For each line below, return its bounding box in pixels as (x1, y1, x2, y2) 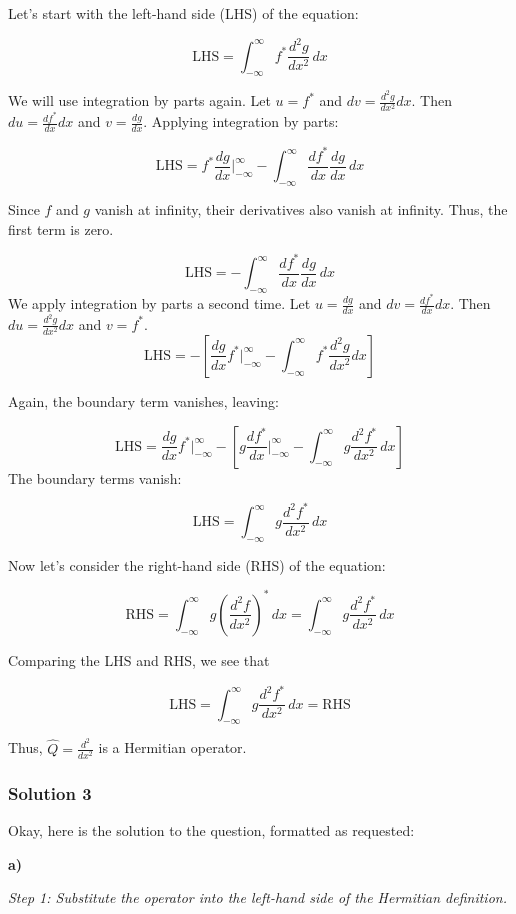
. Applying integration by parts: (143, 111, 339, 132)
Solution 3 (8, 780, 92, 805)
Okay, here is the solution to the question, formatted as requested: (8, 819, 415, 840)
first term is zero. (8, 218, 114, 239)
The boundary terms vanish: (8, 467, 182, 488)
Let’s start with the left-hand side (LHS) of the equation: (8, 3, 359, 23)
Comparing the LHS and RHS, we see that (8, 649, 270, 670)
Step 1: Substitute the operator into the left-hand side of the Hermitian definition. (8, 887, 507, 908)
